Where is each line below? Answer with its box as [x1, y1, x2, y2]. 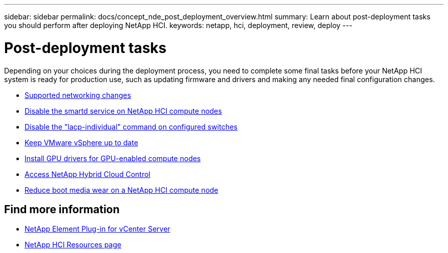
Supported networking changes [25, 90, 131, 99]
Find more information [4, 203, 120, 216]
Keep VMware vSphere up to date [25, 138, 139, 147]
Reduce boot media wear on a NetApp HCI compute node [25, 185, 218, 194]
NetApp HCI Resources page [25, 240, 122, 249]
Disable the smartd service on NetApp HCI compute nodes [25, 106, 222, 115]
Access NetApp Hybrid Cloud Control [25, 169, 150, 179]
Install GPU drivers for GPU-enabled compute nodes [25, 154, 201, 163]
